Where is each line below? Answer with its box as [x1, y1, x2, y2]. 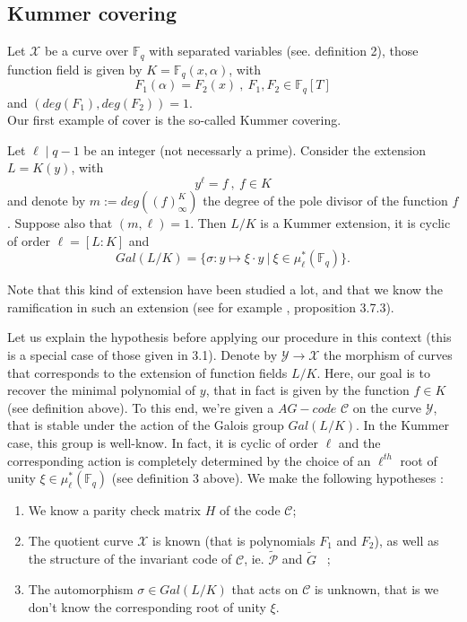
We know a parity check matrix [28, 501, 201, 520]
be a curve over [44, 41, 129, 60]
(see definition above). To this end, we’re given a [7, 398, 274, 416]
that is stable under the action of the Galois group [7, 416, 284, 434]
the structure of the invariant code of [28, 549, 232, 568]
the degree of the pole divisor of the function [203, 191, 448, 210]
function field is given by [7, 59, 143, 78]
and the [338, 433, 381, 451]
